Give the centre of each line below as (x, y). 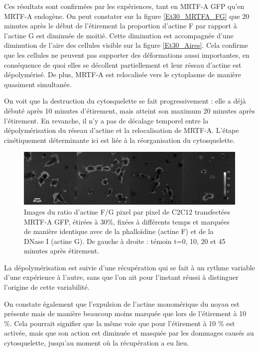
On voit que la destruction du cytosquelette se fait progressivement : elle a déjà (125, 101)
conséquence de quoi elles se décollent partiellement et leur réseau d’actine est (123, 64)
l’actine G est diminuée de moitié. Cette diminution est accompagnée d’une (119, 35)
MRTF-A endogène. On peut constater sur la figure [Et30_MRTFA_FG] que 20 (127, 16)
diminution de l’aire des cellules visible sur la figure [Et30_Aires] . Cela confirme (126, 45)
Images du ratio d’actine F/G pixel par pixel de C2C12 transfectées (127, 211)
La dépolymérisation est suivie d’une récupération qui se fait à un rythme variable (129, 267)
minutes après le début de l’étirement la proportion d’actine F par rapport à (121, 26)
